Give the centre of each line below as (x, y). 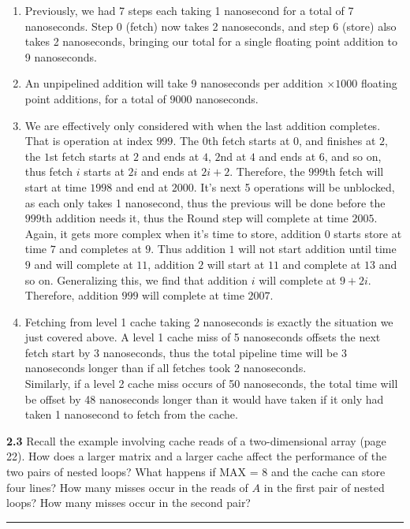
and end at (142, 186)
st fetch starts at (89, 156)
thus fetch (49, 171)
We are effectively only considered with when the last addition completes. (203, 125)
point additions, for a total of (95, 98)
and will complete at (84, 264)
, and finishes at (337, 141)
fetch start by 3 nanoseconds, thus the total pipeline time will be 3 (186, 352)
